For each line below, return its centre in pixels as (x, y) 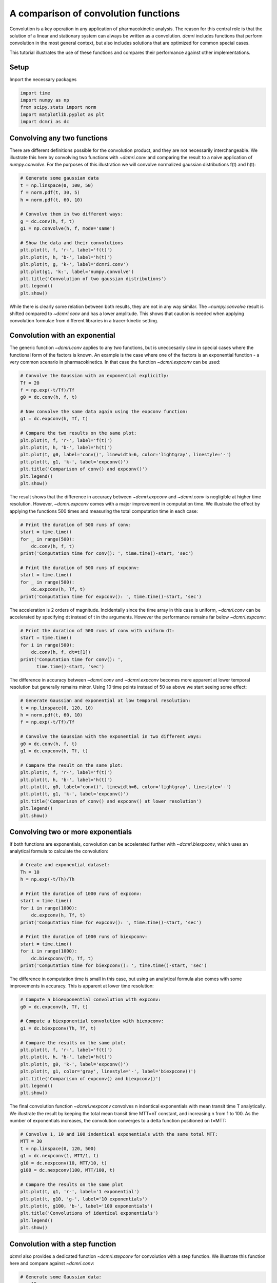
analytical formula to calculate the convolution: (59, 851)
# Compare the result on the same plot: (72, 765)
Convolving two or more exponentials (71, 832)
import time (35, 93)
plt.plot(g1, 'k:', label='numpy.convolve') (77, 271)
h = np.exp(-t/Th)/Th (47, 879)
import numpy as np (45, 100)
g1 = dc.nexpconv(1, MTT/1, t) (60, 1156)
